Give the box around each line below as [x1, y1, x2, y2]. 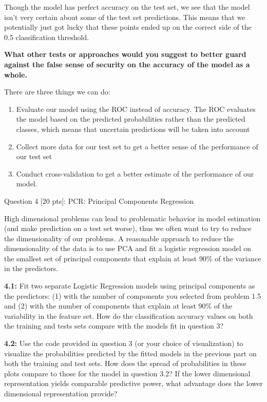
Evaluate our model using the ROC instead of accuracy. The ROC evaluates [16, 103, 256, 114]
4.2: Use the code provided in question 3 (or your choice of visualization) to [4, 338, 243, 349]
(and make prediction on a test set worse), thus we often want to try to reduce [4, 223, 252, 234]
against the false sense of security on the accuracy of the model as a [4, 59, 250, 69]
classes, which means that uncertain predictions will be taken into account [16, 123, 250, 134]
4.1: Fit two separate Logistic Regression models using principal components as [4, 280, 255, 291]
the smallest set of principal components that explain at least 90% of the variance [4, 253, 261, 263]
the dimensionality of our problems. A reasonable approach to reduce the [4, 233, 234, 243]
